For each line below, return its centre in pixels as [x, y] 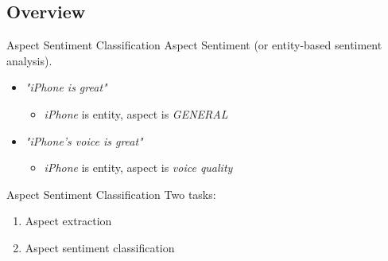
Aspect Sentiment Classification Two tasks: [111, 194]
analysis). [29, 60]
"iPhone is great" [66, 87]
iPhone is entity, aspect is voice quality [138, 168]
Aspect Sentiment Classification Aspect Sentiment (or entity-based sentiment [194, 45]
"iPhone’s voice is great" [84, 140]
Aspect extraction [68, 221]
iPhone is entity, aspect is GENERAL [136, 113]
